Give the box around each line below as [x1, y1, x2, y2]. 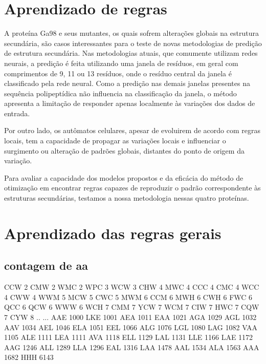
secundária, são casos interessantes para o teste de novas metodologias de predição [4, 37, 262, 48]
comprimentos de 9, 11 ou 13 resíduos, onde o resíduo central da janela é [4, 68, 232, 78]
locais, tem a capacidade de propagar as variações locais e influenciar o [4, 135, 226, 146]
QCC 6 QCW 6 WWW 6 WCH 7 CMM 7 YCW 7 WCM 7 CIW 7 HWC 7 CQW [4, 302, 259, 312]
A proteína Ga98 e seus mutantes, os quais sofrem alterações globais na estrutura [4, 28, 259, 38]
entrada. [4, 108, 30, 118]
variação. [4, 155, 32, 166]
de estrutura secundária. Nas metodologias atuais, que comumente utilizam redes [4, 48, 258, 58]
